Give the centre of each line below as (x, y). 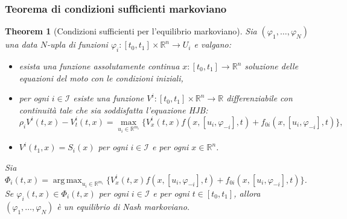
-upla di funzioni (77, 44)
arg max (67, 180)
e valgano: (213, 44)
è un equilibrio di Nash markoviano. (123, 206)
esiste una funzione (109, 98)
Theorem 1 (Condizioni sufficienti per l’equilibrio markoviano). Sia (131, 31)
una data (21, 44)
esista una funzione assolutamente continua (99, 66)
